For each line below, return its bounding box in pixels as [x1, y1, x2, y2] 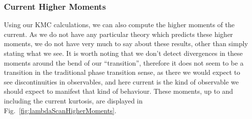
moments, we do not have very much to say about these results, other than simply [4, 38, 248, 49]
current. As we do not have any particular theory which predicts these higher [4, 29, 233, 39]
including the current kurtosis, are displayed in [4, 95, 143, 105]
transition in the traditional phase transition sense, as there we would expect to [4, 67, 240, 77]
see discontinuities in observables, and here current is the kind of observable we [4, 76, 239, 86]
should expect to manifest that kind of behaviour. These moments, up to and [4, 86, 233, 96]
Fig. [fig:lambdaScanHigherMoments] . [4, 105, 117, 115]
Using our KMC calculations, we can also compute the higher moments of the [4, 19, 235, 30]
